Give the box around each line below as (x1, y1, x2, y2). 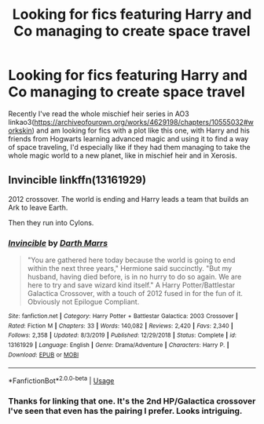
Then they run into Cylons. (8, 217, 94, 227)
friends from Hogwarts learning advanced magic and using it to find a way (8, 133, 249, 143)
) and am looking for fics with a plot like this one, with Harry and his (31, 126, 250, 135)
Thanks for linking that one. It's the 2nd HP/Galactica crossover (8, 395, 256, 406)
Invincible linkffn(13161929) (8, 174, 147, 187)
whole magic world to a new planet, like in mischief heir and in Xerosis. (8, 151, 237, 160)
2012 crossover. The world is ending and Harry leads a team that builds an (8, 194, 249, 203)
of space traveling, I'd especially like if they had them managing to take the (8, 142, 251, 152)
